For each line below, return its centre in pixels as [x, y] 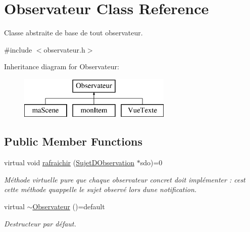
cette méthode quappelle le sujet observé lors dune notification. [101, 189]
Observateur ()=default [69, 206]
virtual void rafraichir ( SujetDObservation [69, 163]
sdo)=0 [151, 163]
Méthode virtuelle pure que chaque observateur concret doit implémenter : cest [125, 179]
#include [18, 49]
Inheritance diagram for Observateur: [62, 66]
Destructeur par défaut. [40, 223]
